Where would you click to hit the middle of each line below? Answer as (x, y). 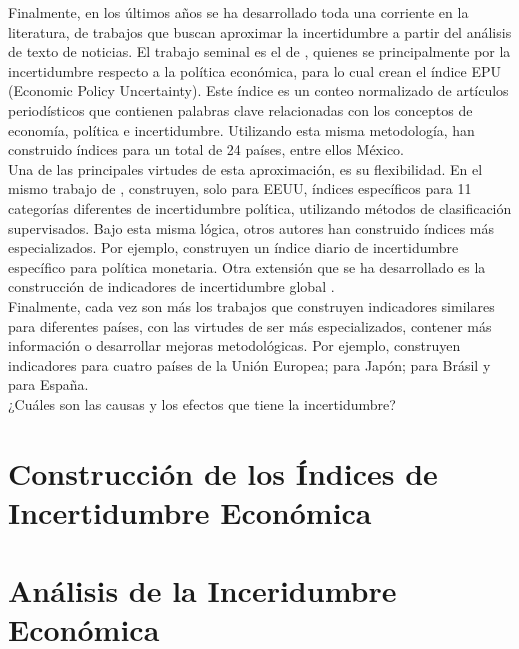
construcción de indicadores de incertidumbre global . (171, 286)
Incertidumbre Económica (190, 511)
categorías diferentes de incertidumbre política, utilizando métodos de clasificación (260, 207)
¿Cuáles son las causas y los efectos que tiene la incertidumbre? (202, 403)
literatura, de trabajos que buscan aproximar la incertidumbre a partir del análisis (260, 31)
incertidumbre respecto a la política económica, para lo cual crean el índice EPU (254, 70)
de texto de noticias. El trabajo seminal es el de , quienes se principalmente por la (259, 51)
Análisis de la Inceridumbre (202, 590)
